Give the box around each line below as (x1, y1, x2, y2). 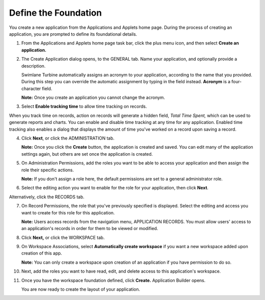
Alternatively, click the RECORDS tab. (9, 194, 84, 200)
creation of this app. (21, 250, 62, 256)
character (21, 86, 41, 92)
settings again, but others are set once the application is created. (21, 151, 153, 157)
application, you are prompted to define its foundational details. (9, 31, 137, 37)
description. (21, 63, 46, 69)
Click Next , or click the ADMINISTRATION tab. (21, 135, 115, 141)
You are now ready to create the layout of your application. (21, 286, 140, 292)
